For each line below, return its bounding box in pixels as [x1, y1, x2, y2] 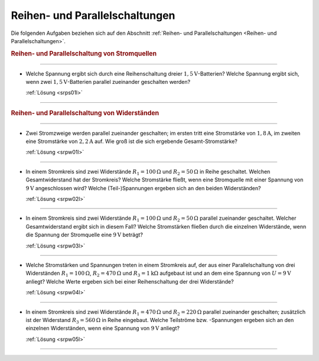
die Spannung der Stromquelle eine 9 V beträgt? [25, 231, 143, 239]
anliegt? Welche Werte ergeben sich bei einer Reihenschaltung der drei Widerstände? [25, 278, 234, 285]
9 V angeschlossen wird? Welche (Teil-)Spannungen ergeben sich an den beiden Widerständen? [25, 184, 261, 191]
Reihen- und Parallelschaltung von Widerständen [11, 109, 159, 117]
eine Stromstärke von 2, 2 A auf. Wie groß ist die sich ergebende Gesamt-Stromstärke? [25, 138, 237, 145]
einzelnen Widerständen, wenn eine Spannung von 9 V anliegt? [25, 325, 180, 332]
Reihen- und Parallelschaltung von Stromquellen [11, 49, 157, 57]
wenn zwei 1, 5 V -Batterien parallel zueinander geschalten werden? [25, 78, 191, 85]
